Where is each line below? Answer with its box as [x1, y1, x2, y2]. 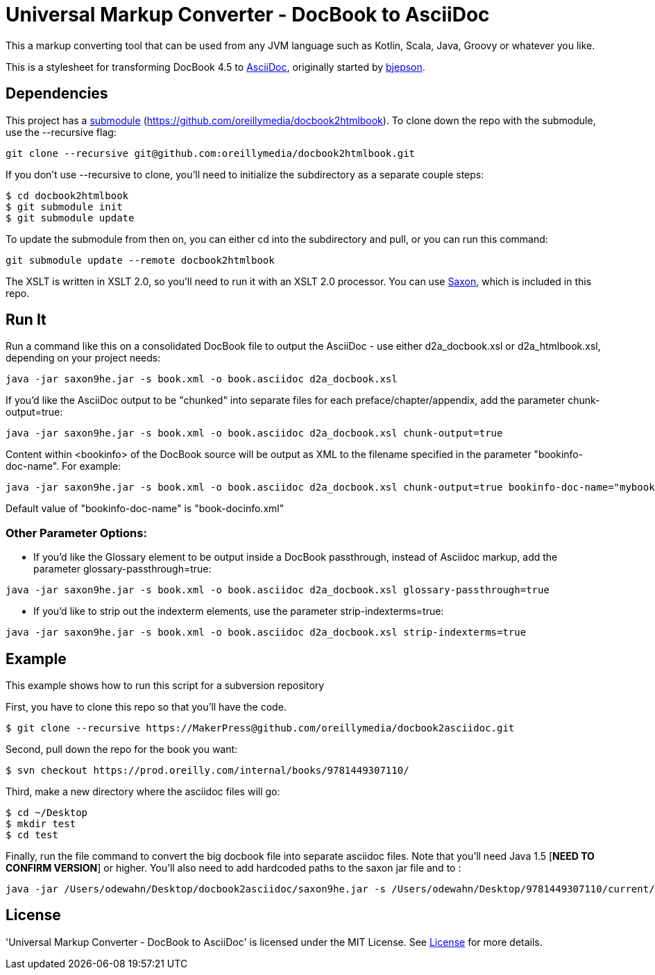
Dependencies [6, 85, 108, 103]
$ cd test [6, 829, 58, 841]
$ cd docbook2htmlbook [6, 189, 129, 201]
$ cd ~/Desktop [6, 807, 88, 819]
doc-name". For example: [6, 460, 121, 473]
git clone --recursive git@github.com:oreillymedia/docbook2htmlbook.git [6, 147, 416, 159]
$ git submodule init [6, 201, 123, 212]
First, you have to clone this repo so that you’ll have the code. [6, 701, 287, 713]
